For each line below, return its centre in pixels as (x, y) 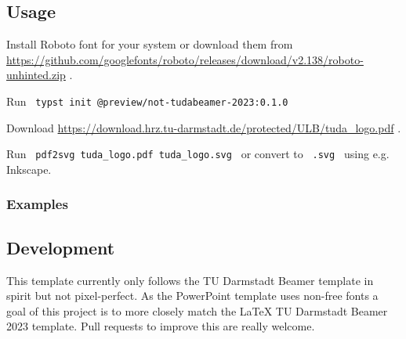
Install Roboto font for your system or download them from (150, 44)
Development (61, 247)
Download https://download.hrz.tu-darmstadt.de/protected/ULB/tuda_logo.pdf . (204, 127)
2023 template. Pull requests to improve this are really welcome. (161, 326)
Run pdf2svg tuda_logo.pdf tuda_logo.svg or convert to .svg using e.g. (198, 154)
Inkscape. (29, 169)
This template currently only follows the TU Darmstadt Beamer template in (190, 280)
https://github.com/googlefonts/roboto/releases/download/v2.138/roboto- (185, 59)
